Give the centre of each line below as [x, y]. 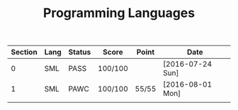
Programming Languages [119, 13]
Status [80, 53]
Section [24, 53]
